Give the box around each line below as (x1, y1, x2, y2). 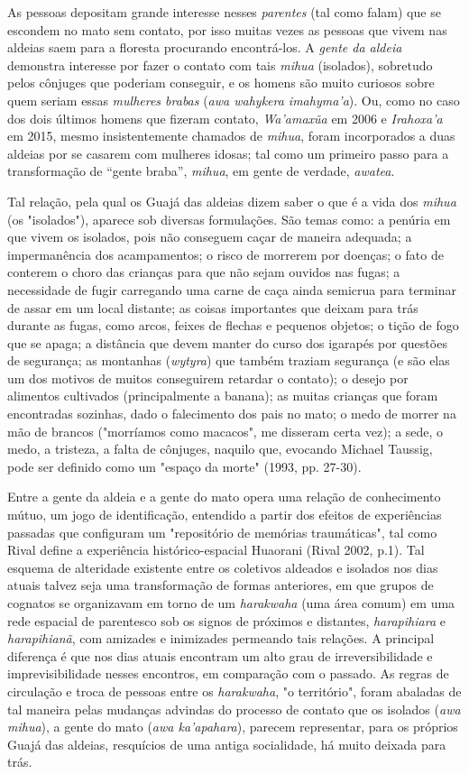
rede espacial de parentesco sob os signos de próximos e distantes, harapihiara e (7, 611, 446, 630)
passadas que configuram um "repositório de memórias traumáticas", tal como (7, 522, 437, 541)
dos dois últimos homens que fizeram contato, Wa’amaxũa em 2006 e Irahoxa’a (7, 108, 443, 127)
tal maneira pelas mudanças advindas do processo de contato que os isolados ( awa (7, 699, 461, 718)
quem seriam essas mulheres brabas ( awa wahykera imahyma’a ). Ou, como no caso (7, 90, 460, 109)
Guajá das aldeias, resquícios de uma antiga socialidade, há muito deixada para (7, 734, 446, 753)
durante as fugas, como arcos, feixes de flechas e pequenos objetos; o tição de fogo (7, 316, 459, 335)
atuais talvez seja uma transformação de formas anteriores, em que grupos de (7, 576, 434, 594)
